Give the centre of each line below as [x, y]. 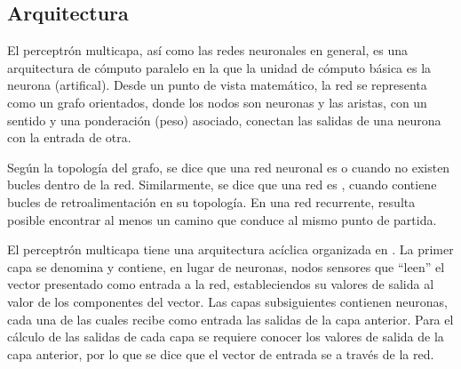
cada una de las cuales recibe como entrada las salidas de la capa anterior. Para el [230, 319]
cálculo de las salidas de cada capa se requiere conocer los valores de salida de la [226, 337]
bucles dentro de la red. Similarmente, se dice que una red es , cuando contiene [222, 184]
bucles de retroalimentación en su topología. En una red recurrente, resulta [211, 201]
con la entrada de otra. [69, 137]
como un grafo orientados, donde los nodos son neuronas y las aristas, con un [217, 102]
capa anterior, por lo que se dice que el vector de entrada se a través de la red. [221, 353]
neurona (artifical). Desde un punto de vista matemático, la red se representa [217, 85]
